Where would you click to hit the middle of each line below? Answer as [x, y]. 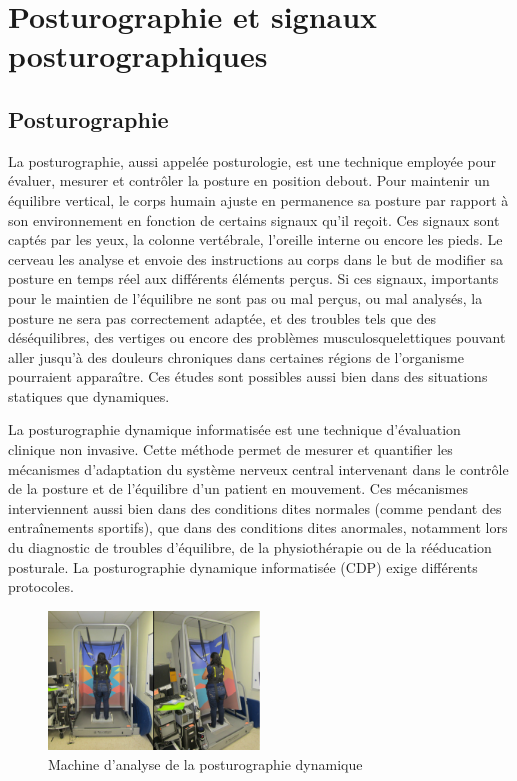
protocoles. [41, 586]
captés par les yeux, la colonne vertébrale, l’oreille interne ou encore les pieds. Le [255, 239]
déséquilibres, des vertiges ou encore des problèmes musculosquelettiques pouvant [257, 337]
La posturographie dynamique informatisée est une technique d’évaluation [234, 429]
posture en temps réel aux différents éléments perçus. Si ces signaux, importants [253, 278]
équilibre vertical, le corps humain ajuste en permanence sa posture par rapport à [258, 199]
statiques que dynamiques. [89, 395]
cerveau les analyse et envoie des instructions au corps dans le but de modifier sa [255, 258]
